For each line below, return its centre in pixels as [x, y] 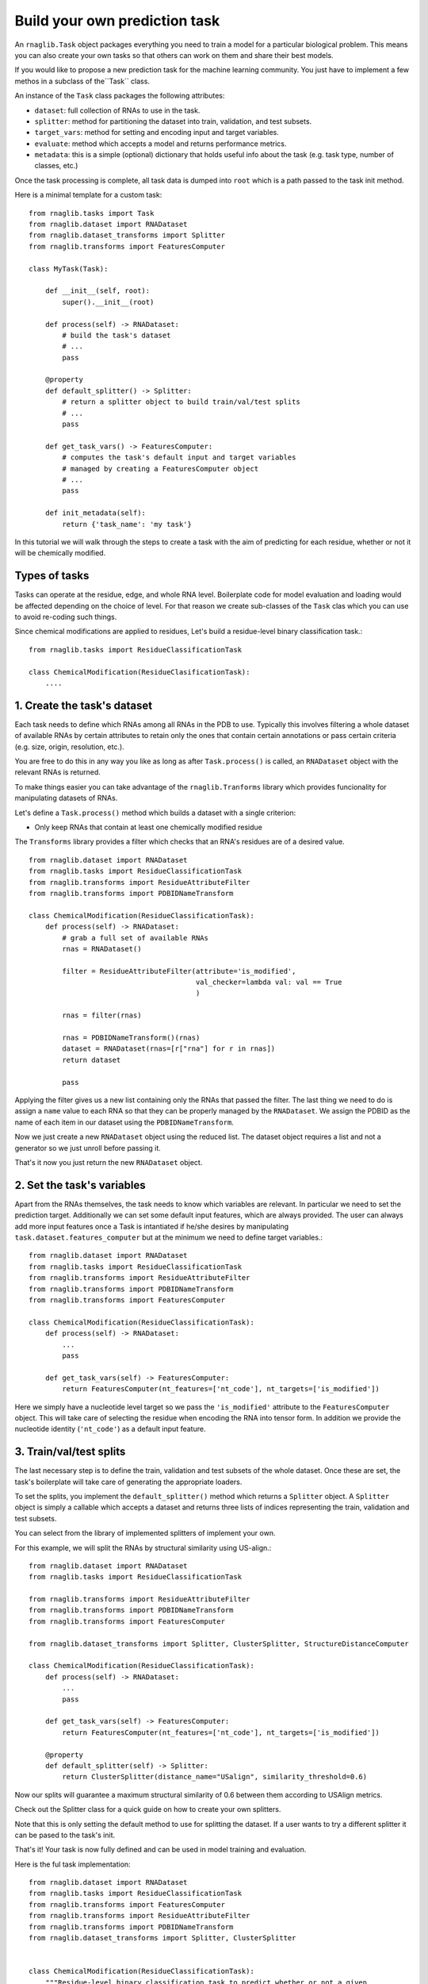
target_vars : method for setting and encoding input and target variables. [157, 133]
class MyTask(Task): [69, 269]
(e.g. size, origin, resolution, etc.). [69, 747]
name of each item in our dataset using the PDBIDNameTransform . [124, 1122]
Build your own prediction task [117, 21]
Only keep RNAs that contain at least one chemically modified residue [149, 827]
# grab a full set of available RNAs [136, 938]
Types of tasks [52, 576]
